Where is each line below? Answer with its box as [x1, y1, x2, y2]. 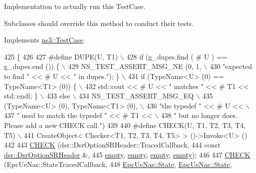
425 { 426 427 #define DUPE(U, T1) [4, 51, 118, 61]
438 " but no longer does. [161, 110, 238, 120]
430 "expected [210, 61, 252, 71]
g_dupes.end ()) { [4, 61, 60, 71]
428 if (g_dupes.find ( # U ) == [126, 51, 228, 61]
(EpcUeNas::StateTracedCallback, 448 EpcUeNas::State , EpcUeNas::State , [4, 159, 232, 169]
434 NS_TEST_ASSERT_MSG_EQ [78, 90, 194, 101]
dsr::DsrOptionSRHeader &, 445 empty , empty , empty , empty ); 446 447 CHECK [4, 149, 251, 159]
